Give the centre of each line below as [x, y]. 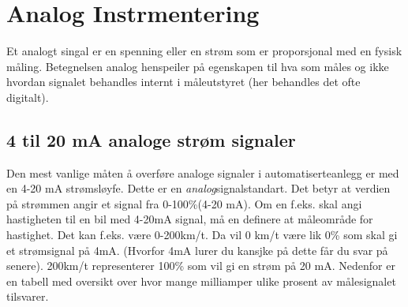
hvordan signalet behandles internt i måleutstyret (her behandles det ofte [183, 82]
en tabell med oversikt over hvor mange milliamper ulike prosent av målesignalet [201, 281]
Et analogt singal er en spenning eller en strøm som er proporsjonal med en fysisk [204, 51]
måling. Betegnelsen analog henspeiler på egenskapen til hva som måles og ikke [198, 66]
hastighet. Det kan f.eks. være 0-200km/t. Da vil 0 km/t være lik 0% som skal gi [202, 235]
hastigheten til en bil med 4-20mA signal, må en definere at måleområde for [190, 219]
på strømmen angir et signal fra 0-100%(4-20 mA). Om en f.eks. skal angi [184, 203]
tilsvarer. [28, 296]
